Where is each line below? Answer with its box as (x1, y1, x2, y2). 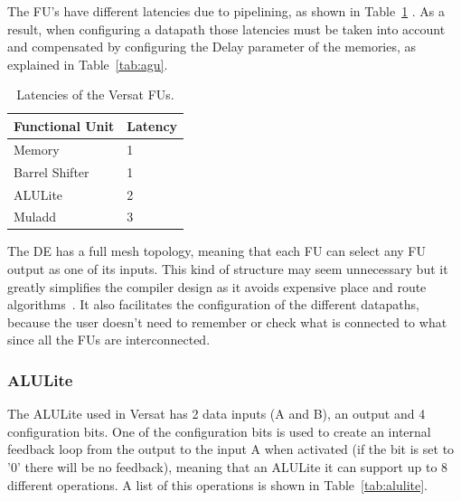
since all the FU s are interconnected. (7, 330, 211, 349)
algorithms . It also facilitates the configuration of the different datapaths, (7, 295, 419, 314)
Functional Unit (14, 116, 115, 135)
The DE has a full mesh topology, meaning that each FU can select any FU (7, 241, 427, 260)
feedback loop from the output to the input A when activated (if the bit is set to (7, 440, 455, 458)
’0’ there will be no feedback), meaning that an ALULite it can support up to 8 (7, 458, 448, 476)
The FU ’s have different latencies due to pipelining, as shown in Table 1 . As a (7, 2, 446, 20)
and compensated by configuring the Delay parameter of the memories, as (7, 37, 417, 56)
